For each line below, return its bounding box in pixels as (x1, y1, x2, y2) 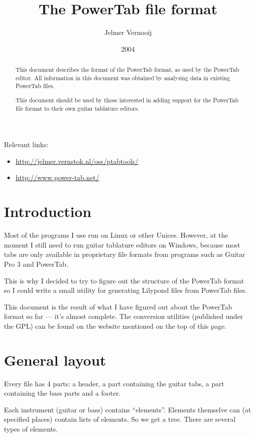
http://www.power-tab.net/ (15, 172, 99, 183)
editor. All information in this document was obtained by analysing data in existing (15, 73, 230, 82)
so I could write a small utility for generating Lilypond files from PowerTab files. (4, 285, 247, 295)
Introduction (4, 201, 92, 221)
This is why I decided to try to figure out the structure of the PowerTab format (4, 275, 244, 285)
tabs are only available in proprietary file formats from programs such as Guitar (4, 249, 245, 259)
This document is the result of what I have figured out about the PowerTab (4, 301, 232, 312)
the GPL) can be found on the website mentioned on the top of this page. (4, 320, 227, 331)
